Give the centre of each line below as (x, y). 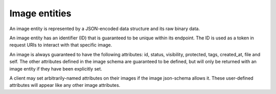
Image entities (40, 13)
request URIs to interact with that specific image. (61, 45)
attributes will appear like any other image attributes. (65, 85)
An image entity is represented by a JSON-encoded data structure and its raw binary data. (105, 29)
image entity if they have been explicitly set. (56, 68)
